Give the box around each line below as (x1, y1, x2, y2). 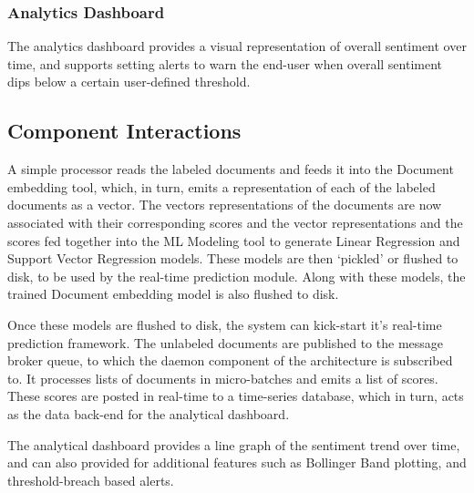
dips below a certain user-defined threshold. (7, 72, 251, 91)
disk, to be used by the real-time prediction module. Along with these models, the (7, 266, 466, 285)
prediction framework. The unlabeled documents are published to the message (7, 333, 444, 352)
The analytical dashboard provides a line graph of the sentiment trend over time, (7, 435, 460, 454)
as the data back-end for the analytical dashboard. (7, 404, 290, 423)
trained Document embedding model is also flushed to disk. (7, 284, 339, 303)
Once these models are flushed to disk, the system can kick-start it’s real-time (7, 314, 442, 334)
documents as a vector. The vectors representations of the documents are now (7, 195, 442, 214)
